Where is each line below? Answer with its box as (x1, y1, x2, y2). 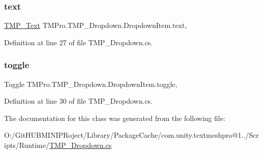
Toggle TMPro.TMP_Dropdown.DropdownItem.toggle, (4, 78, 178, 89)
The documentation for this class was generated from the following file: (4, 112, 225, 123)
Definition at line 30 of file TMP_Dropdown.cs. (4, 96, 153, 106)
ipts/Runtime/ (4, 140, 49, 150)
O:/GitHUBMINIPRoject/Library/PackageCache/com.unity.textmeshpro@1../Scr (4, 130, 259, 140)
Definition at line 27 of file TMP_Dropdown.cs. (4, 37, 153, 47)
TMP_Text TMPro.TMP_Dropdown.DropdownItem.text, (4, 20, 187, 30)
